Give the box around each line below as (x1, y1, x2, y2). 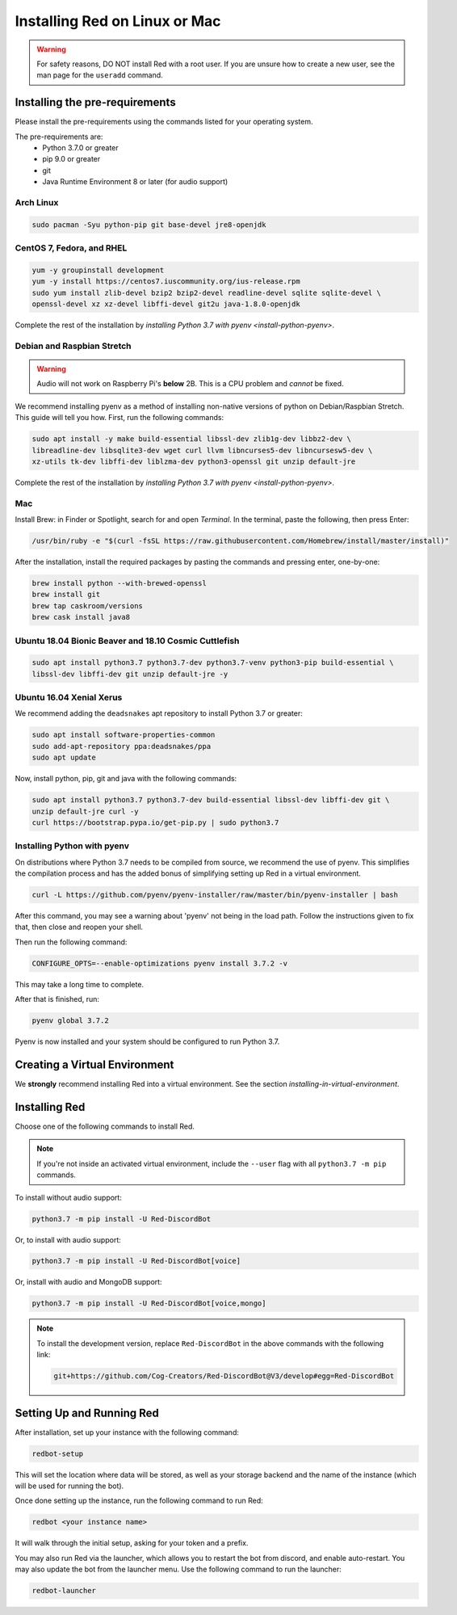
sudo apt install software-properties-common (31, 730, 216, 739)
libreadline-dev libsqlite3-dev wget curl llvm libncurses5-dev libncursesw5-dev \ (31, 445, 373, 455)
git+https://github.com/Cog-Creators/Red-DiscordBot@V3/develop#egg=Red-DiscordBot (53, 1372, 395, 1381)
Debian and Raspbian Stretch (15, 340, 132, 351)
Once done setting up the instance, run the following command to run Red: (15, 1495, 264, 1506)
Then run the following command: (15, 937, 128, 947)
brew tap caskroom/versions (31, 601, 143, 610)
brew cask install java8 (31, 612, 131, 622)
